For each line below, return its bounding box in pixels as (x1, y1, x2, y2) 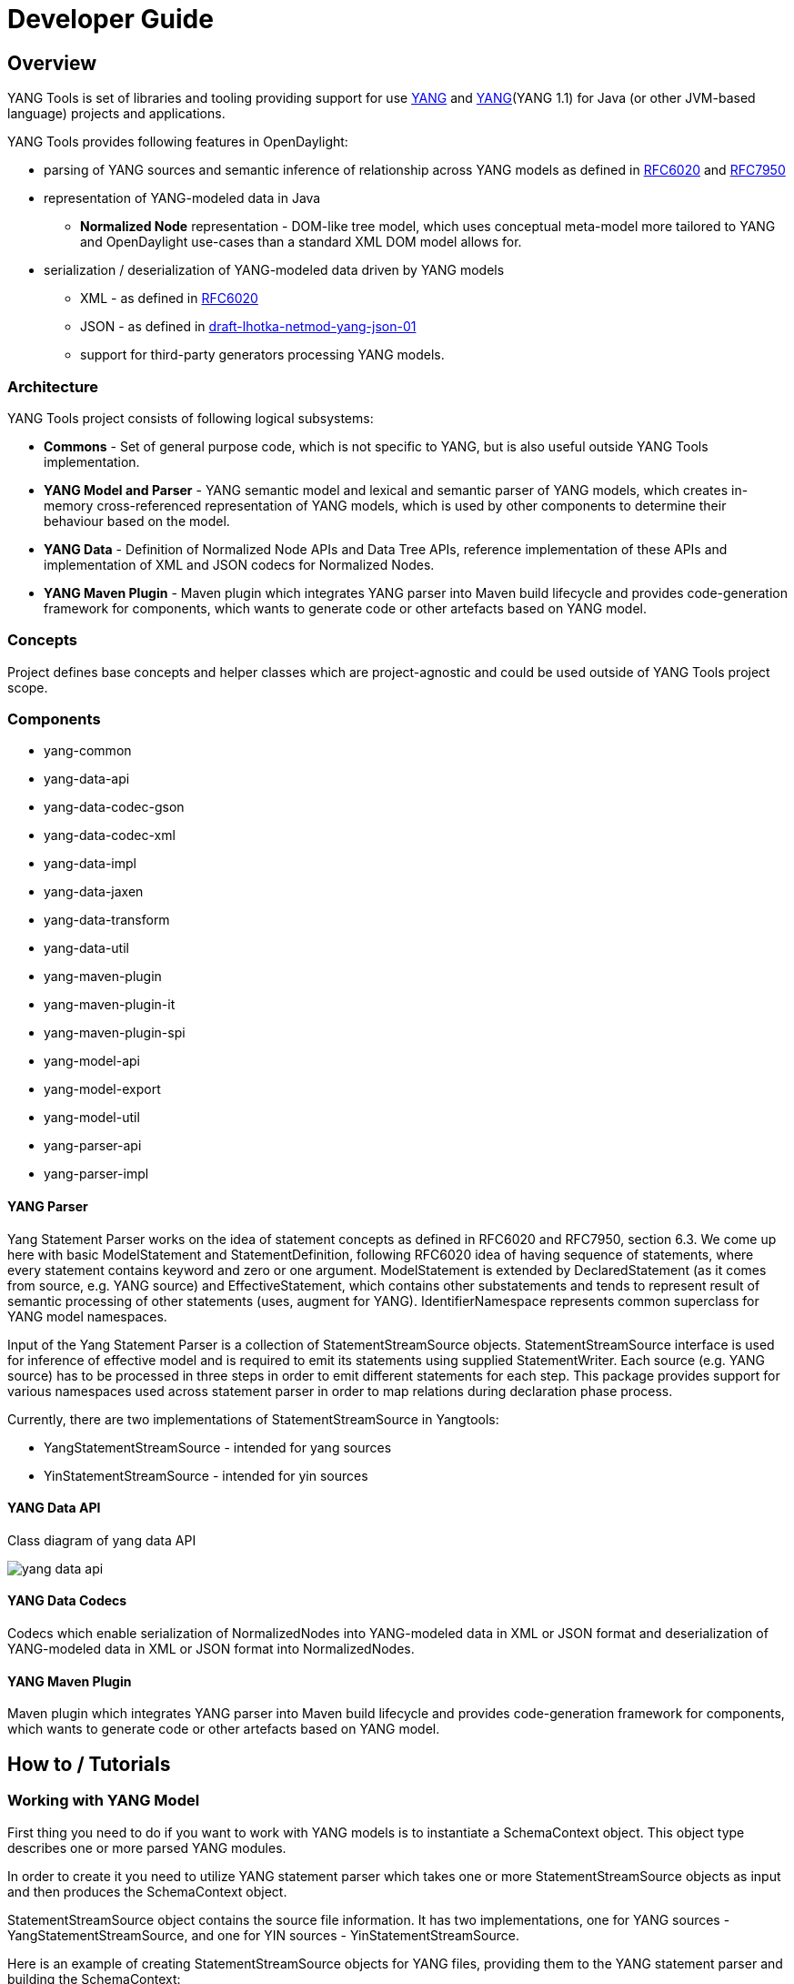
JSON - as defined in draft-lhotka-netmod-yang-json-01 (80, 319, 417, 335)
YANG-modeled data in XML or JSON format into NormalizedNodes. (7, 1641, 415, 1657)
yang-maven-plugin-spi (44, 1025, 186, 1041)
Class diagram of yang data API (7, 1532, 196, 1548)
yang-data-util (44, 940, 129, 957)
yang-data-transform (44, 912, 170, 928)
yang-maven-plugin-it (44, 997, 176, 1013)
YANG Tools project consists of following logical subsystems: (7, 410, 374, 426)
